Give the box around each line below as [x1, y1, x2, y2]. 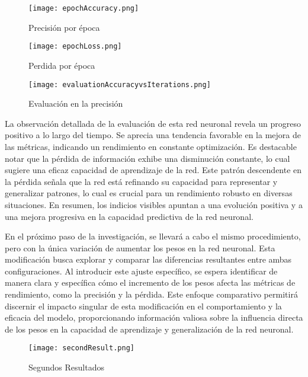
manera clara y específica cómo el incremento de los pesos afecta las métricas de [5, 276, 296, 289]
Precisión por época [28, 21, 100, 33]
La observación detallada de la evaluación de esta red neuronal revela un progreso [5, 117, 301, 129]
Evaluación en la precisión [28, 97, 123, 110]
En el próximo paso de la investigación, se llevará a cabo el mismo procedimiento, [5, 230, 301, 242]
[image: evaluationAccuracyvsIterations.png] [28, 80, 211, 89]
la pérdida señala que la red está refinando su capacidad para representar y [5, 175, 278, 187]
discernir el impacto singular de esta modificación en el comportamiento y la [5, 299, 282, 312]
